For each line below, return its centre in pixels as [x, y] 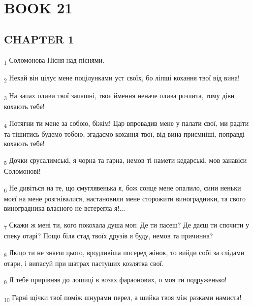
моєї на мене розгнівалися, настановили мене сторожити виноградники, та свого [125, 198]
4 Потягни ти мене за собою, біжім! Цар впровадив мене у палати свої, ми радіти [126, 123]
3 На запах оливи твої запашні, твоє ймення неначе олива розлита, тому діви [119, 96]
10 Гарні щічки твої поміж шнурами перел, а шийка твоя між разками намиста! [123, 298]
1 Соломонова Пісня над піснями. [54, 60]
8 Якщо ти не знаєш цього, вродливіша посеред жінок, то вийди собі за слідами [124, 253]
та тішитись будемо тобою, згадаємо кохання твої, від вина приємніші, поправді [124, 134]
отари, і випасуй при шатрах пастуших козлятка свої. [84, 263]
